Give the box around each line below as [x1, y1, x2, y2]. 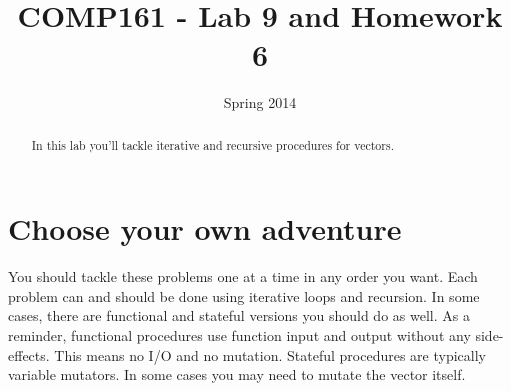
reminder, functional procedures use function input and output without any [8, 325, 471, 346]
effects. [8, 344, 50, 365]
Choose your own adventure [8, 208, 402, 249]
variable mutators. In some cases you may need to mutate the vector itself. [8, 364, 466, 385]
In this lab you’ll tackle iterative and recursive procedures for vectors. [31, 136, 394, 153]
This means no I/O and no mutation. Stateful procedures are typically [54, 344, 486, 365]
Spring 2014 [223, 92, 297, 113]
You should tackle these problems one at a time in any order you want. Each [8, 266, 478, 287]
